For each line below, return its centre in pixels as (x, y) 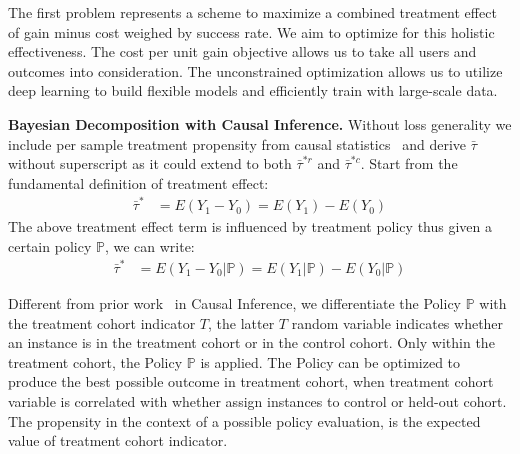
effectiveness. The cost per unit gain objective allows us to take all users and (242, 51)
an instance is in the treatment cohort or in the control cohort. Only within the (251, 342)
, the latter (241, 322)
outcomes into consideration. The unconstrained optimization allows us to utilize (255, 70)
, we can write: (149, 245)
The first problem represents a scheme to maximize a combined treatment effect (252, 12)
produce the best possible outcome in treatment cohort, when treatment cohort (251, 381)
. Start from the (409, 163)
